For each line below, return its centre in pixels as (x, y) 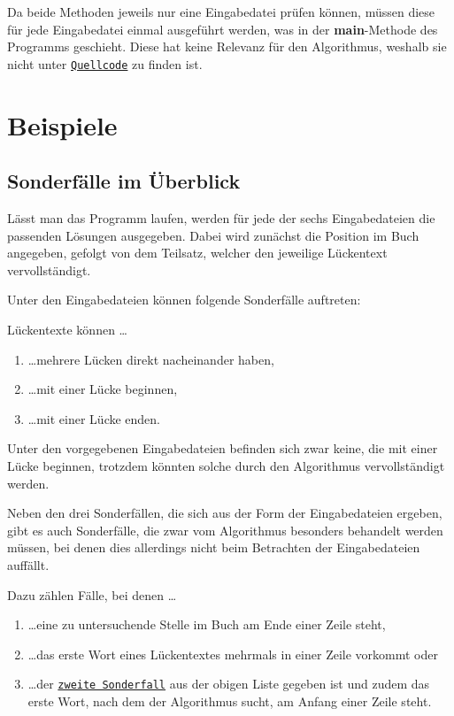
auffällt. (28, 564)
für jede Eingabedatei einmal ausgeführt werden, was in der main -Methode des (223, 29)
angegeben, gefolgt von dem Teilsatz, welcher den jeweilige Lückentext (197, 253)
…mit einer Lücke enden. (94, 418)
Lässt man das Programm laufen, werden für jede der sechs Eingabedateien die (221, 218)
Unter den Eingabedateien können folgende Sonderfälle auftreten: (184, 300)
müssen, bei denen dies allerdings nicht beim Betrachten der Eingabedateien (214, 547)
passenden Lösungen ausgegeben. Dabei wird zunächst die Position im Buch (213, 235)
